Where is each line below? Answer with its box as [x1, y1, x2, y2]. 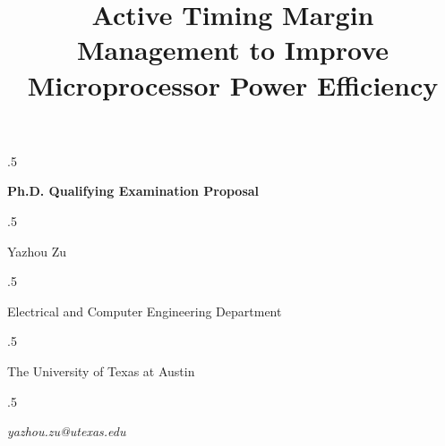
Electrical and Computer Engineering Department [7, 301, 282, 320]
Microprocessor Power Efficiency [27, 66, 439, 103]
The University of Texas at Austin [7, 361, 195, 380]
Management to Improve [76, 31, 389, 68]
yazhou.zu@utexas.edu [7, 422, 126, 441]
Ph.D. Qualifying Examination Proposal [7, 181, 260, 200]
